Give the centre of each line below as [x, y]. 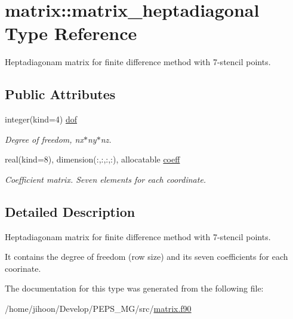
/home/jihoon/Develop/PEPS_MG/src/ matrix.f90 [98, 309]
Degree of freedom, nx [44, 139]
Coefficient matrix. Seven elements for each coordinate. [106, 179]
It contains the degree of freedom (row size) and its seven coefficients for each [146, 257]
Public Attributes [60, 94]
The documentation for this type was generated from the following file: [134, 288]
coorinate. [23, 268]
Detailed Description [70, 211]
